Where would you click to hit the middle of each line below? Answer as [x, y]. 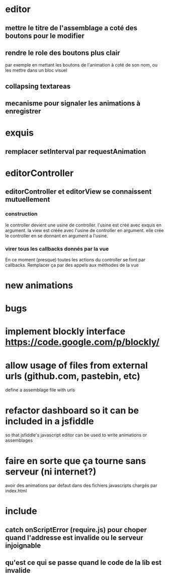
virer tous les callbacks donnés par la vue [57, 249]
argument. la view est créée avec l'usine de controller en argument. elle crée [84, 230]
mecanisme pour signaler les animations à [73, 104]
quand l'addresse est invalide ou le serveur [74, 537]
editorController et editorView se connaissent [78, 192]
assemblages [19, 440]
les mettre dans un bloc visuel [36, 70]
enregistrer [23, 111]
